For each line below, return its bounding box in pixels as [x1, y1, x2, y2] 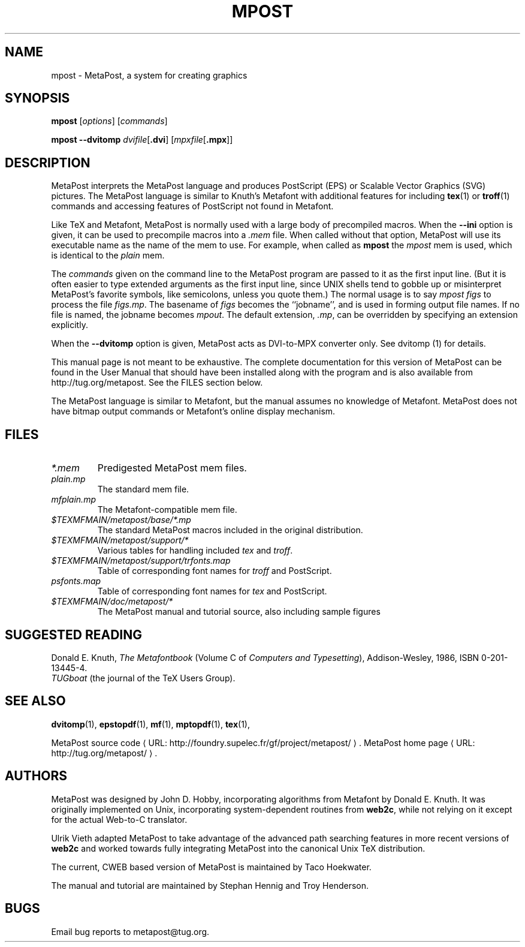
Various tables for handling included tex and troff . [97, 545, 293, 556]
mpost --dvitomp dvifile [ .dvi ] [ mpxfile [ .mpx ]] [51, 134, 233, 145]
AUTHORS [5, 768, 68, 784]
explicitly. [51, 320, 88, 330]
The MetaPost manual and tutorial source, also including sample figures [97, 606, 381, 617]
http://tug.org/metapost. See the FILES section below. [51, 377, 263, 388]
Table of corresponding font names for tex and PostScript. [97, 586, 327, 597]
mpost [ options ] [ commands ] [51, 116, 168, 127]
